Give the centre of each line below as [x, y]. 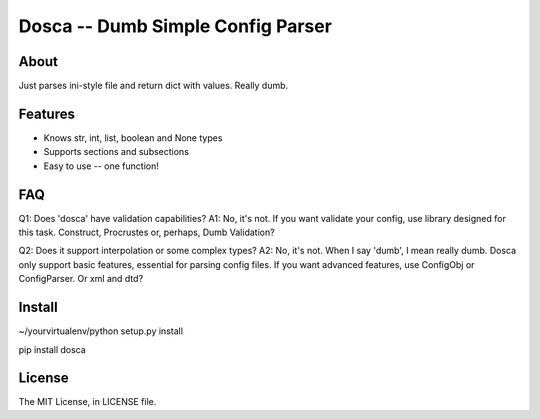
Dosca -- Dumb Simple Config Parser [175, 26]
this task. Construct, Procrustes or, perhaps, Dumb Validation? [146, 232]
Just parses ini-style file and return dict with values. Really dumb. [153, 86]
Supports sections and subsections [116, 152]
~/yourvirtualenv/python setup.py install [101, 331]
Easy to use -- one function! [101, 166]
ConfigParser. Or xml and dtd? [81, 279]
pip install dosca [52, 349]
